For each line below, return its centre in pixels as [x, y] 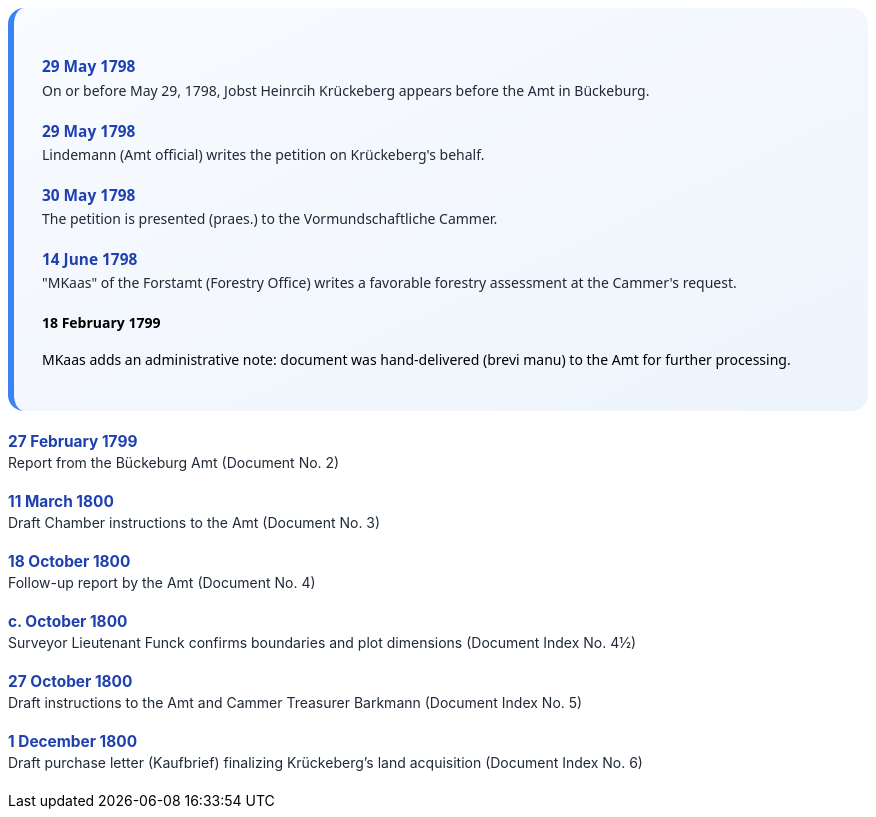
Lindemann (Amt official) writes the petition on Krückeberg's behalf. [263, 154]
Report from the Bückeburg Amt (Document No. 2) [174, 462]
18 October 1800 [69, 562]
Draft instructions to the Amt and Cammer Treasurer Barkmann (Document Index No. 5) [295, 703]
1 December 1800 [73, 742]
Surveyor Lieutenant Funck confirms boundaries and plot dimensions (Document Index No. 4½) [322, 643]
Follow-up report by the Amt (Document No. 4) [162, 583]
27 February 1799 [73, 441]
